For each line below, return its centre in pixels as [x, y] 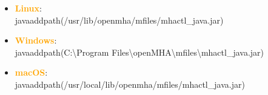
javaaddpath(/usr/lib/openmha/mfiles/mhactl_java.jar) [119, 20]
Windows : [36, 40]
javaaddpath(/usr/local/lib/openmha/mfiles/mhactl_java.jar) [130, 84]
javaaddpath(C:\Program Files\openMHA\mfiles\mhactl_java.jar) [139, 52]
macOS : [31, 72]
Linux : [28, 8]
